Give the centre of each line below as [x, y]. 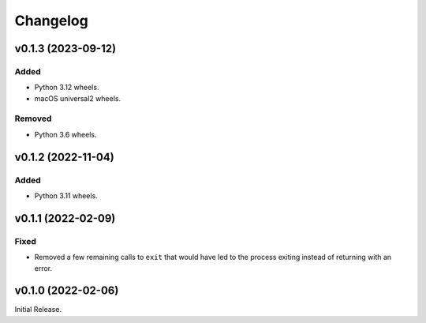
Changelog [51, 21]
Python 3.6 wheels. [65, 134]
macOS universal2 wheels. [78, 98]
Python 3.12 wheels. [67, 88]
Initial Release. [38, 310]
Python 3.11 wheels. [66, 196]
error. [43, 268]
